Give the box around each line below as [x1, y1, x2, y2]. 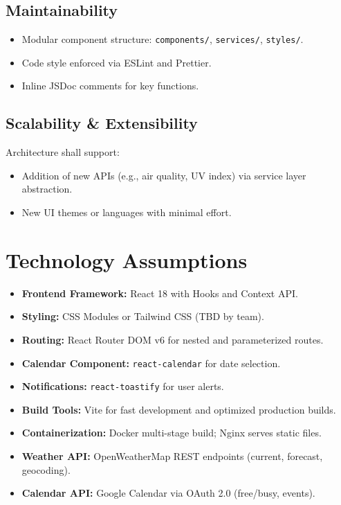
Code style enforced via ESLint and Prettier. [21, 55, 212, 69]
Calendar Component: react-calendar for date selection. [21, 355, 281, 370]
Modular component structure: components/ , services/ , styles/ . [21, 32, 304, 46]
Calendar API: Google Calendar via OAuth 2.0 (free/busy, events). [21, 486, 315, 500]
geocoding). [21, 462, 71, 477]
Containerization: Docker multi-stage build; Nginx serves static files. [21, 425, 322, 440]
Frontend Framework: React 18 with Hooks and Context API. [21, 285, 298, 300]
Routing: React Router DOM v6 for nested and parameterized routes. [21, 332, 324, 346]
